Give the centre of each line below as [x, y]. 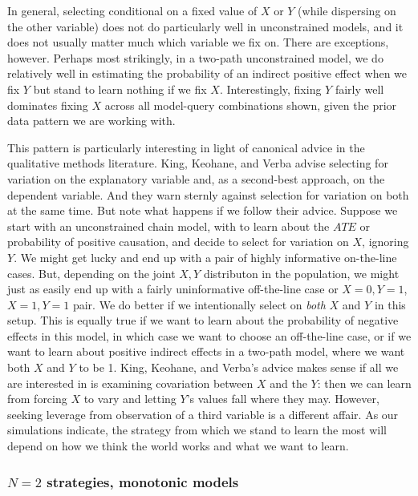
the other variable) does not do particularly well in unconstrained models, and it [205, 26]
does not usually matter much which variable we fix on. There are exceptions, [198, 42]
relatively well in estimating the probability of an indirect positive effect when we [207, 73]
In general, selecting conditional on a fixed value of [132, 10]
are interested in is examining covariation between [130, 383]
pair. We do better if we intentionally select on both [199, 304]
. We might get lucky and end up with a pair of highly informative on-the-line [205, 257]
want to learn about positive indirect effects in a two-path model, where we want [206, 351]
